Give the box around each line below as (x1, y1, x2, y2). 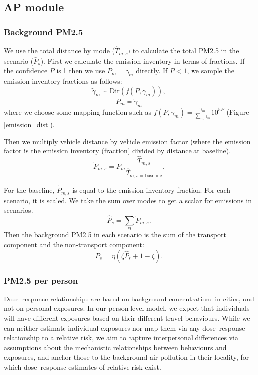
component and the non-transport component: (4, 239, 144, 249)
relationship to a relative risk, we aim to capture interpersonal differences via (4, 332, 238, 343)
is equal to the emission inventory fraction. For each (72, 185, 231, 195)
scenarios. (4, 205, 33, 215)
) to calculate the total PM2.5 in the (128, 45, 239, 56)
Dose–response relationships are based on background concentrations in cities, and (4, 293, 254, 303)
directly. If (136, 65, 168, 75)
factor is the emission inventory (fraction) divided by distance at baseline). (4, 146, 231, 156)
